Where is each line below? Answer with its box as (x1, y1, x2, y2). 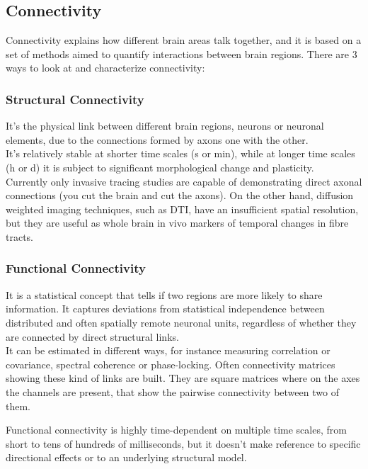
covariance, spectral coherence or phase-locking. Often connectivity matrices (6, 356, 335, 371)
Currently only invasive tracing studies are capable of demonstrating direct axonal (6, 174, 362, 188)
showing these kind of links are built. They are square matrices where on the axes (6, 371, 360, 385)
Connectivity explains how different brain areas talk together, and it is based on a (6, 33, 362, 47)
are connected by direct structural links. (6, 329, 179, 344)
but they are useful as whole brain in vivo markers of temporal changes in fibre (6, 215, 349, 230)
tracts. (6, 229, 34, 244)
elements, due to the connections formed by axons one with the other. (6, 132, 309, 147)
